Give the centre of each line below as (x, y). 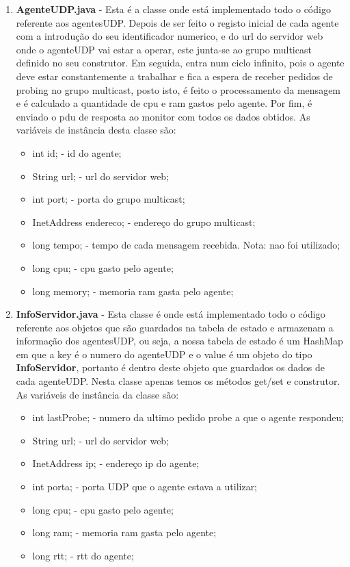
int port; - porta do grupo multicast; (109, 199)
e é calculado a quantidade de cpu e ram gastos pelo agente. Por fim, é (164, 103)
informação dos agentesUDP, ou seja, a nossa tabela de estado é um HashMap (179, 341)
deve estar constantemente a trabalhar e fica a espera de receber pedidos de (174, 76)
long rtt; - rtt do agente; (83, 555)
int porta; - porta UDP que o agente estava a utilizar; (145, 487)
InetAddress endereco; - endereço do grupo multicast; (144, 222)
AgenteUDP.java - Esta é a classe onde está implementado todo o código (173, 9)
